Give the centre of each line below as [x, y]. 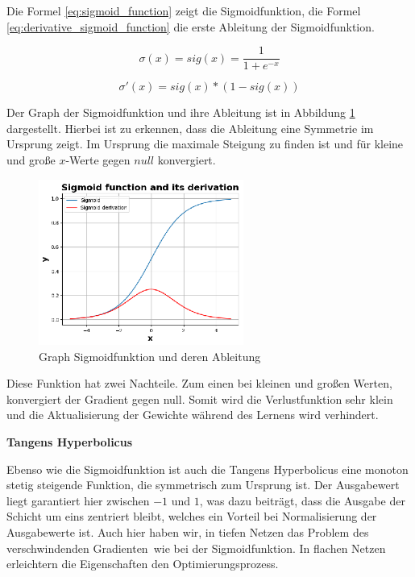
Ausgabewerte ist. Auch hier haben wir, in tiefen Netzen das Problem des [188, 531]
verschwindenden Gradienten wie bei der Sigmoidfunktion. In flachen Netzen [196, 548]
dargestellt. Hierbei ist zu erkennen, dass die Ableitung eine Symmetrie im [190, 128]
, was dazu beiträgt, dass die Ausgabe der [302, 500]
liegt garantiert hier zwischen [78, 500]
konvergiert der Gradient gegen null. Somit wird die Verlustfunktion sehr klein [200, 399]
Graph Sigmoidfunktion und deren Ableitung [150, 356]
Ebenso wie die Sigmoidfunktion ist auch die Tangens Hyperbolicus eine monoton [207, 469]
